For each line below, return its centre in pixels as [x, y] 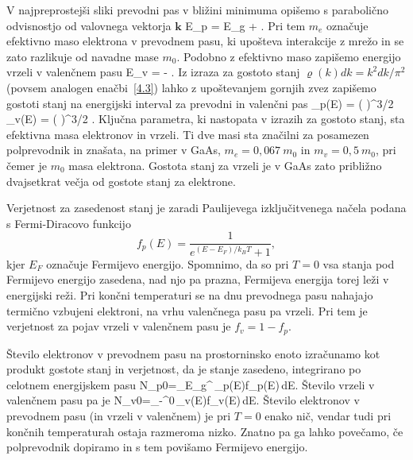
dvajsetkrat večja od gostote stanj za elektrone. [121, 181]
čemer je [27, 165]
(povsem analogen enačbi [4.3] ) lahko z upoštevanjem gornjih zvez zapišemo [191, 87]
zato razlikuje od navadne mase [83, 56]
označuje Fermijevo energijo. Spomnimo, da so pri [168, 263]
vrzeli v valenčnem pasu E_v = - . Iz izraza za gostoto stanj [153, 72]
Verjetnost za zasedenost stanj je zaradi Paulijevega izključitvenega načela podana [206, 208]
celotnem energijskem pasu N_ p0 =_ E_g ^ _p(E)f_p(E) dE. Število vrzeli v [191, 384]
